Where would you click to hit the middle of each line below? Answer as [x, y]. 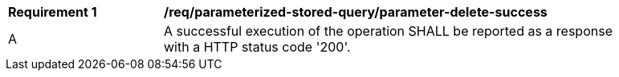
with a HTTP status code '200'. [257, 47]
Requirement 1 [53, 12]
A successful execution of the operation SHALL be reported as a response [388, 31]
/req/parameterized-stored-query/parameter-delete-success [356, 12]
